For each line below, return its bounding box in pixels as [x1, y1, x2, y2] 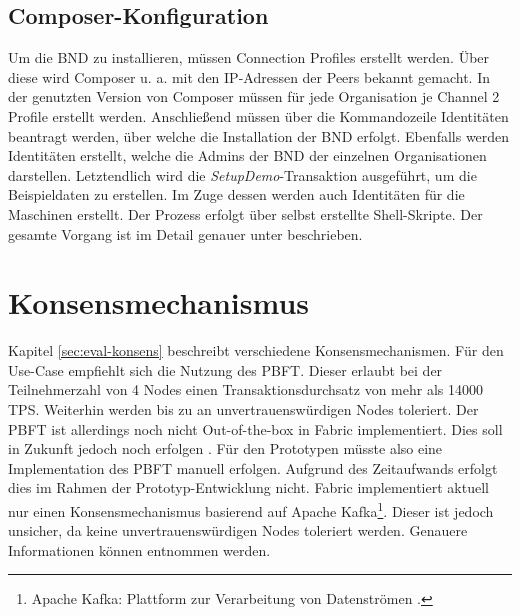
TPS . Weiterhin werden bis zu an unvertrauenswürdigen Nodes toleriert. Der [8, 399, 479, 420]
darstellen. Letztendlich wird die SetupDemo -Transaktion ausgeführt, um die [8, 164, 477, 185]
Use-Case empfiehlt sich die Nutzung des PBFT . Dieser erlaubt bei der [8, 359, 443, 380]
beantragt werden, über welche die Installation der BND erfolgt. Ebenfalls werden [8, 125, 510, 146]
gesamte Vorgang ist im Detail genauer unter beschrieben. [8, 223, 363, 244]
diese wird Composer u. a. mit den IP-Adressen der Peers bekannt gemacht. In [8, 66, 490, 87]
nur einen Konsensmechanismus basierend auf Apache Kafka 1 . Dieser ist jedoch [8, 498, 494, 521]
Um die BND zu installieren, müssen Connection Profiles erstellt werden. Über [8, 47, 490, 68]
